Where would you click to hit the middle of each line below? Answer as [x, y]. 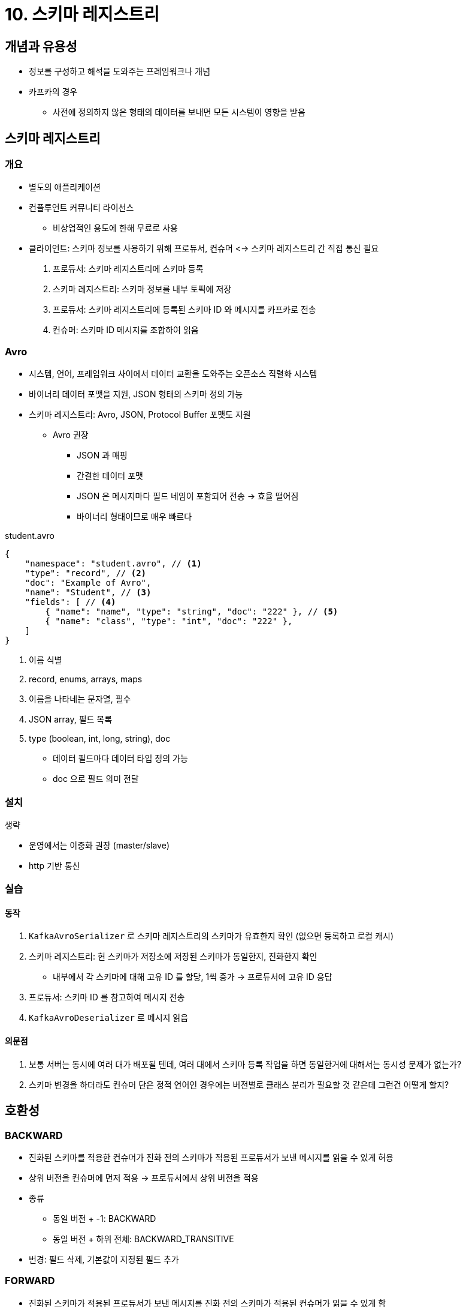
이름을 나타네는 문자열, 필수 [80, 699]
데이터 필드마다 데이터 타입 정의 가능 [120, 759]
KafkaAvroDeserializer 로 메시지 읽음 [109, 1018]
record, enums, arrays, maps [86, 679]
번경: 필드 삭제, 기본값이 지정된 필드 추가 [104, 1259]
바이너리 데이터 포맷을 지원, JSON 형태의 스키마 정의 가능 [136, 394]
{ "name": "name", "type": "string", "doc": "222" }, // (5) [192, 612]
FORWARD [30, 1281]
